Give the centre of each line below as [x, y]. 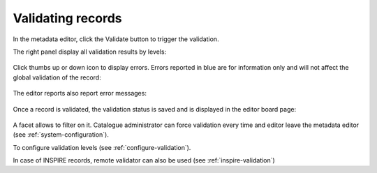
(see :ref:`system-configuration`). [61, 135]
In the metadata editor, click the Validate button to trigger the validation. [116, 39]
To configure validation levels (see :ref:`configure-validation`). [102, 147]
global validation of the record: [57, 77]
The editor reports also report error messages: [80, 93]
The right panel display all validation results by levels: [90, 52]
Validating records [67, 18]
